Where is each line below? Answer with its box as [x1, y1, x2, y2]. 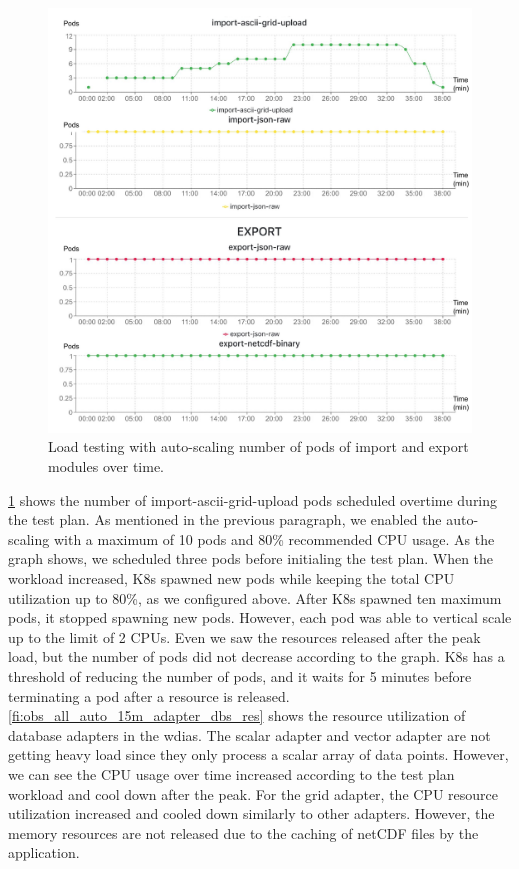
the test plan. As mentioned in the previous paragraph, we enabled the [8, 509, 442, 530]
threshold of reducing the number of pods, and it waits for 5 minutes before [8, 665, 472, 686]
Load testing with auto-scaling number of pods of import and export [48, 436, 469, 457]
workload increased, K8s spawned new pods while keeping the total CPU [8, 567, 455, 588]
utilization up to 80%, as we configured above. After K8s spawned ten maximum [8, 587, 502, 608]
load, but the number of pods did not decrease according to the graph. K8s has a [8, 646, 505, 667]
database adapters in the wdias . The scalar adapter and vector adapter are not [8, 724, 491, 745]
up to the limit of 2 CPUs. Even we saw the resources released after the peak [8, 626, 481, 647]
